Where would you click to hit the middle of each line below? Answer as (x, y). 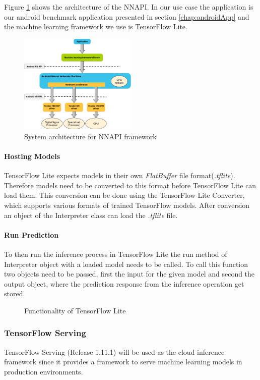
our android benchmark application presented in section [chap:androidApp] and (127, 16)
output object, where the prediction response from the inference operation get (124, 283)
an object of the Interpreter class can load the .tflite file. (91, 215)
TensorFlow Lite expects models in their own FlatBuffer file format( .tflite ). (120, 175)
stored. (15, 293)
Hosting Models (32, 156)
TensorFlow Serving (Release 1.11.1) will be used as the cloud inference (114, 351)
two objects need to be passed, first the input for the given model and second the (129, 274)
